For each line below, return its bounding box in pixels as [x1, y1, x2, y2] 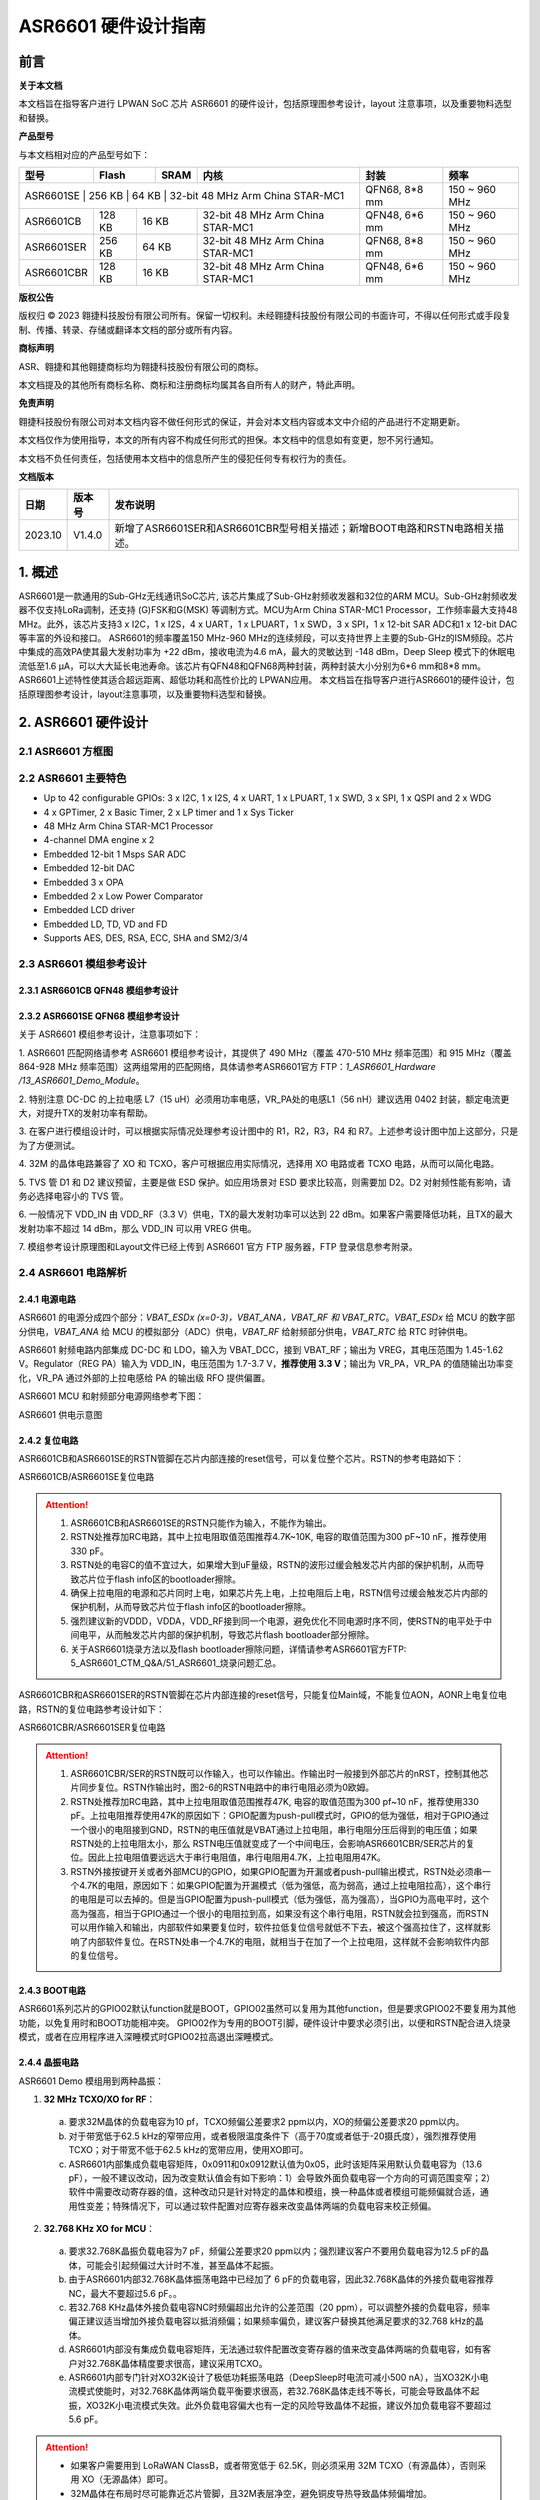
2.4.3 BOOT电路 [18, 1985, 86, 1997]
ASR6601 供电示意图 [18, 1408, 103, 1420]
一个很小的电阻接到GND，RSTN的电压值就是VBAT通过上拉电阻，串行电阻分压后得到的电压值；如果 [70, 1823, 478, 1835]
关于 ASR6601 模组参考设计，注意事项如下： [18, 1028, 202, 1040]
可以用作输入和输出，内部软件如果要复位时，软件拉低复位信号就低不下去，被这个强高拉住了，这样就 [70, 1921, 482, 1934]
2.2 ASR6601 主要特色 [18, 771, 127, 785]
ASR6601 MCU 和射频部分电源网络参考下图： [18, 1390, 205, 1402]
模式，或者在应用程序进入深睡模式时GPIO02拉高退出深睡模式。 [18, 2031, 279, 2043]
